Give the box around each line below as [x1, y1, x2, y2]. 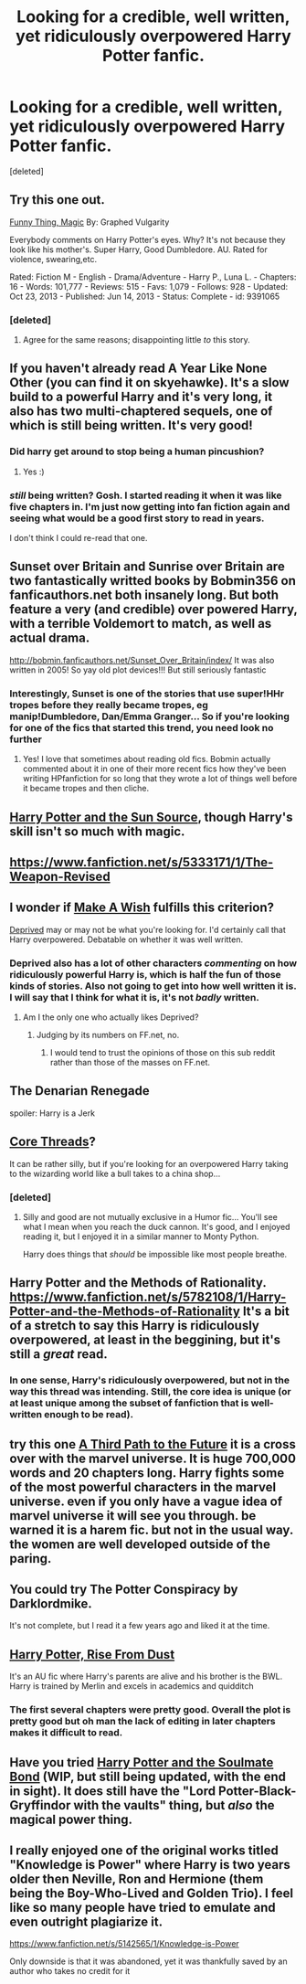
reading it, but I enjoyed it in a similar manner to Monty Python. [22, 1231, 259, 1242]
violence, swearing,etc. [9, 253, 98, 264]
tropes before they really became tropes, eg [9, 698, 208, 711]
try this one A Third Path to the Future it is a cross [9, 1437, 297, 1452]
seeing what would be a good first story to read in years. [9, 512, 265, 525]
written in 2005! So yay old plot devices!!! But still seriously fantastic [9, 664, 267, 675]
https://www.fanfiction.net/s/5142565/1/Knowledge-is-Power [9, 1938, 239, 1949]
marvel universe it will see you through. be [9, 1508, 257, 1523]
